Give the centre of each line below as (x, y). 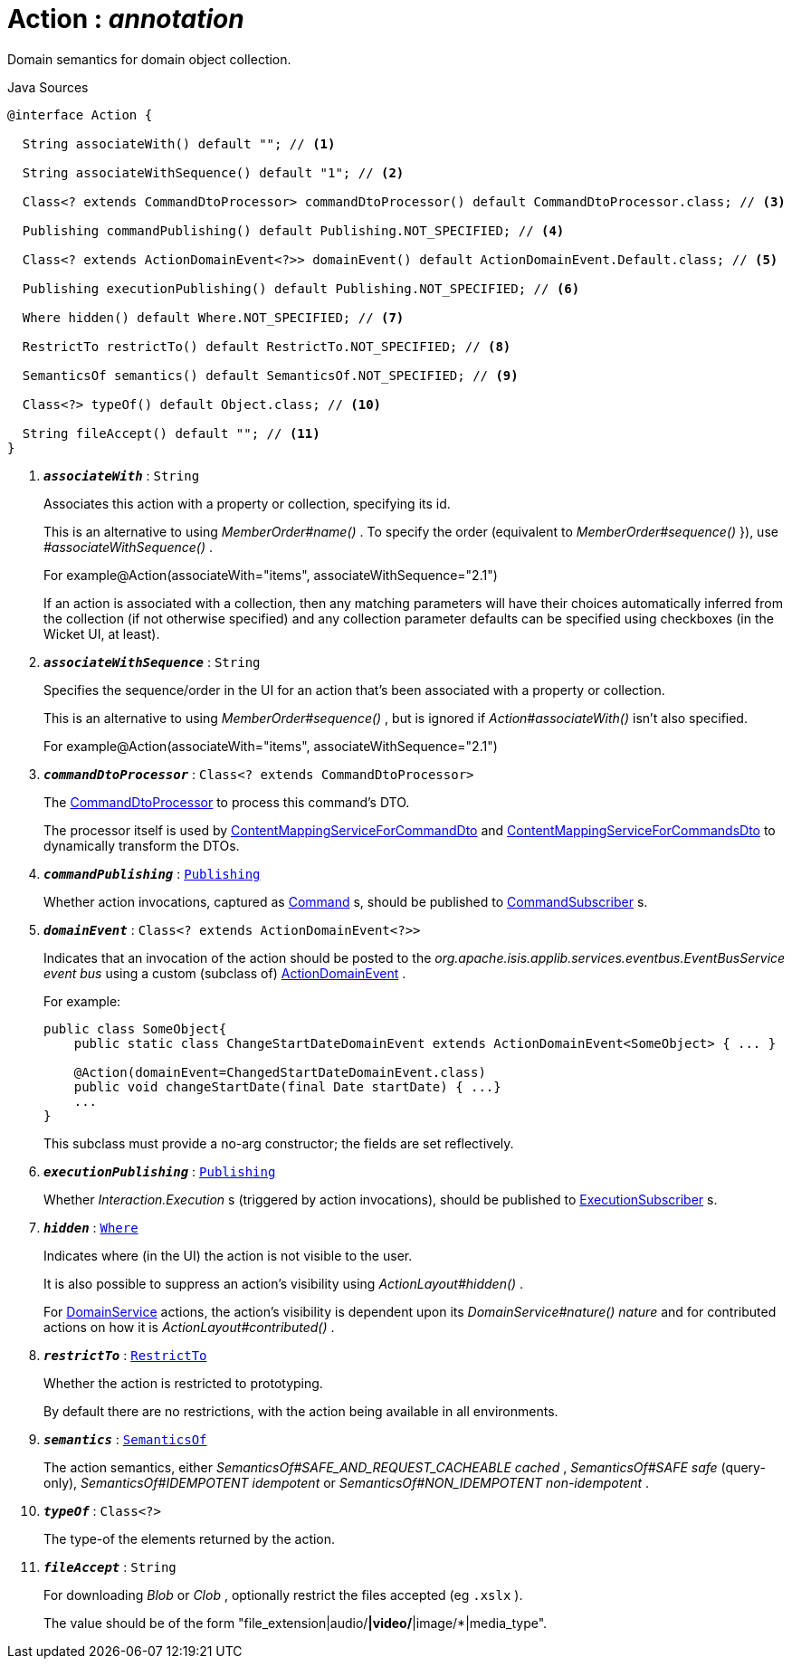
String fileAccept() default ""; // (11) (171, 433)
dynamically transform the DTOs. (142, 845)
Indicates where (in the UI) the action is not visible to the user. (228, 1255)
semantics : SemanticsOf (125, 1439)
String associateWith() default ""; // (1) (179, 143)
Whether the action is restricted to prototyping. (183, 1383)
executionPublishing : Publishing (160, 1171)
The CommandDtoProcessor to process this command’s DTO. (227, 802)
